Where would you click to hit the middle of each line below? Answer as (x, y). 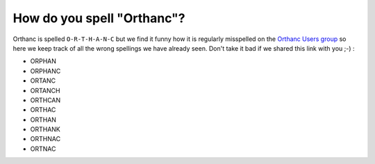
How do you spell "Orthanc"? (99, 18)
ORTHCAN (45, 100)
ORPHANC (45, 71)
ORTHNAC (45, 139)
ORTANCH (45, 90)
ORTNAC (43, 149)
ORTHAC (43, 110)
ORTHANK (45, 129)
